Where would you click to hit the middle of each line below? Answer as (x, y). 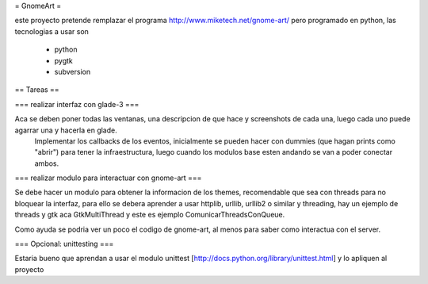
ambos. (47, 163)
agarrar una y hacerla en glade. (66, 130)
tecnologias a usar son (52, 31)
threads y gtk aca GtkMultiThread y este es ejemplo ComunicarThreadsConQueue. (150, 215)
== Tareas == (37, 90)
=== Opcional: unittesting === (64, 244)
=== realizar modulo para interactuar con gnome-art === (108, 178)
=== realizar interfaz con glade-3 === (77, 104)
